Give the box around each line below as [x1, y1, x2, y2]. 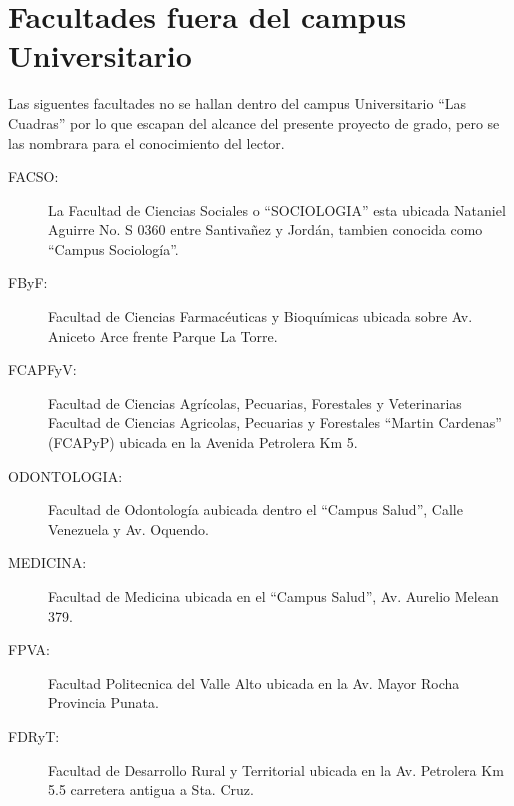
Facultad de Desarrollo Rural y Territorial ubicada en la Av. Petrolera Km [48, 759, 504, 780]
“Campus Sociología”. [48, 238, 179, 259]
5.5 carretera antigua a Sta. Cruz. [48, 779, 254, 800]
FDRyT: [8, 725, 60, 746]
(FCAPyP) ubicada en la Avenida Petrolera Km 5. [48, 432, 358, 453]
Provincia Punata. [48, 692, 159, 713]
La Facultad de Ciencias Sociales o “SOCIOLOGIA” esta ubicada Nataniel [48, 199, 506, 220]
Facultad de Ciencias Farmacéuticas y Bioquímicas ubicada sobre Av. [48, 306, 473, 327]
